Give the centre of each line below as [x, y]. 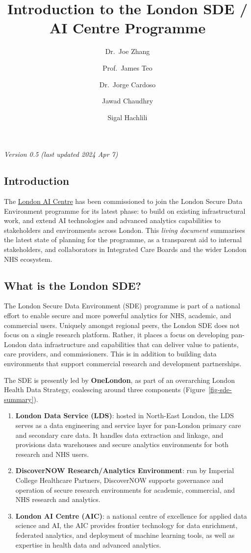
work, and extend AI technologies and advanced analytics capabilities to [113, 220]
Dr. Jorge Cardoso [127, 84]
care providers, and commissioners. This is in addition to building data [110, 354]
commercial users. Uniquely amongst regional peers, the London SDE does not [122, 325]
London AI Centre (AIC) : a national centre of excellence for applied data [131, 515]
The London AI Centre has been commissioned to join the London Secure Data [123, 201]
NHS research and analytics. [58, 499]
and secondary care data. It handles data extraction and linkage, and [119, 435]
